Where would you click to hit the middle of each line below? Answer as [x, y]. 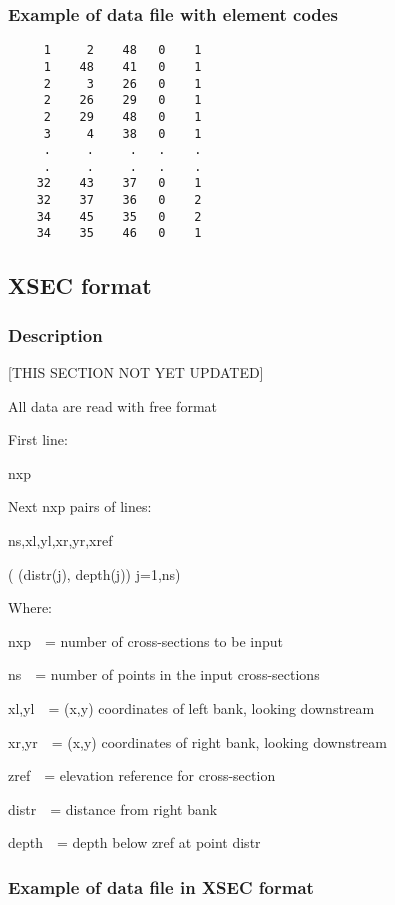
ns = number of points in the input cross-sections [164, 674]
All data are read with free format [112, 405]
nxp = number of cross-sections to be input [145, 640]
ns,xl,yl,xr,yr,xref [60, 540]
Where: [30, 607]
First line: [38, 439]
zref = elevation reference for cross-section [142, 775]
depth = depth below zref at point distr [134, 842]
